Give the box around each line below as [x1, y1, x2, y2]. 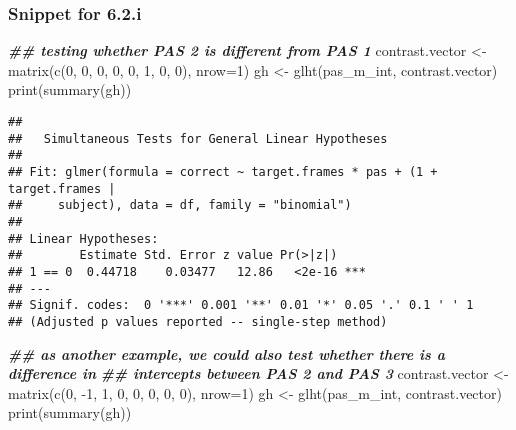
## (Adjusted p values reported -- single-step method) [8, 314, 388, 329]
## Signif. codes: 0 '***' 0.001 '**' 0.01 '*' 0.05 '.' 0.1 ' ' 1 [8, 298, 474, 313]
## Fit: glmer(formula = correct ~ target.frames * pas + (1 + [8, 164, 438, 179]
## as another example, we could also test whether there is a [8, 343, 445, 364]
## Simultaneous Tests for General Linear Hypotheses [8, 131, 388, 146]
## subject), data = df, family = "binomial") [8, 198, 352, 213]
